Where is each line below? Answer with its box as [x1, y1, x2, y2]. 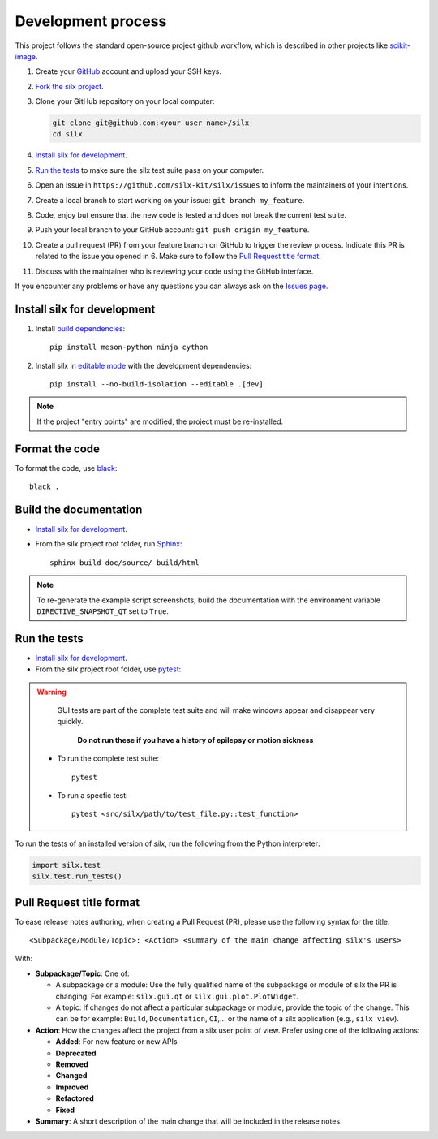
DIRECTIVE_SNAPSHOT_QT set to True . [36, 606, 170, 616]
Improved [55, 1082, 89, 1092]
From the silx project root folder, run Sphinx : [35, 539, 182, 549]
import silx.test [32, 861, 101, 869]
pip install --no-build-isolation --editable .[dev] [49, 380, 264, 389]
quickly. [57, 717, 84, 727]
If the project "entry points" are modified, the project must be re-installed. [36, 416, 284, 426]
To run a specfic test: [57, 791, 129, 800]
